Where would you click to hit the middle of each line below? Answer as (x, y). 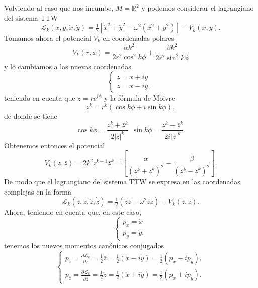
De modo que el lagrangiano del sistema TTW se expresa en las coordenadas (122, 182)
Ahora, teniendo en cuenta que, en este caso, (73, 212)
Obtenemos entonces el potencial (55, 145)
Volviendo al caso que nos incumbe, (59, 8)
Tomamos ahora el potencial (48, 38)
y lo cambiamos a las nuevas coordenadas (68, 66)
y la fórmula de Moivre (139, 98)
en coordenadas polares (138, 38)
